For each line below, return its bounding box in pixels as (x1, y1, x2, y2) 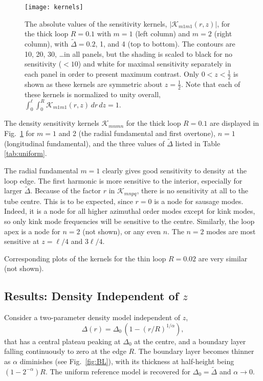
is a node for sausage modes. (154, 195, 244, 206)
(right (214, 28, 232, 39)
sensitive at (4, 236, 39, 246)
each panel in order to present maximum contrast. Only (25, 68, 199, 79)
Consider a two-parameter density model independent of (4, 312, 181, 323)
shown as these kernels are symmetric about (25, 78, 163, 89)
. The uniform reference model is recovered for (45, 366, 190, 376)
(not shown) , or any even (82, 226, 161, 236)
